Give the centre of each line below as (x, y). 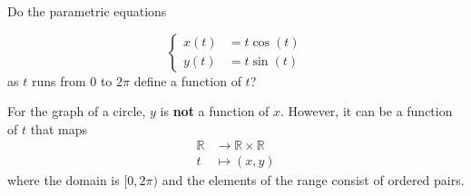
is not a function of (215, 111)
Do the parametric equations (87, 11)
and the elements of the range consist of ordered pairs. (313, 180)
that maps (59, 128)
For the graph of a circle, (77, 111)
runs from (59, 80)
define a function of (187, 80)
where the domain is (64, 180)
